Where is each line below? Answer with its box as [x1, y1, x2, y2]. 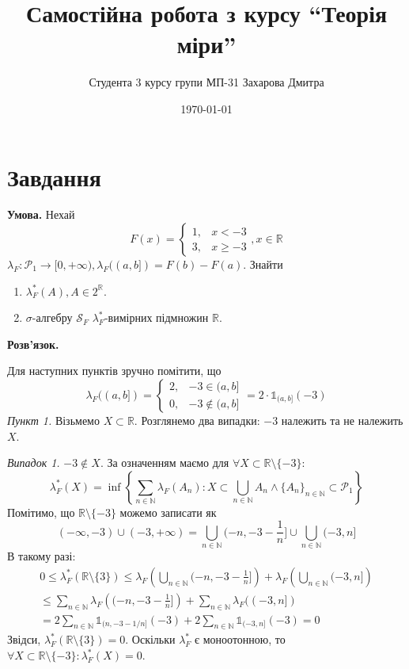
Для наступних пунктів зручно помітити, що [7, 362, 222, 379]
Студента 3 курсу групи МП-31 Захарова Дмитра [89, 74, 324, 90]
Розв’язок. [7, 335, 59, 352]
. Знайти [243, 256, 283, 273]
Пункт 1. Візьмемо [7, 412, 100, 428]
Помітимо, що [7, 503, 75, 520]
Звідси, [7, 631, 41, 648]
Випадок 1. [7, 454, 60, 471]
